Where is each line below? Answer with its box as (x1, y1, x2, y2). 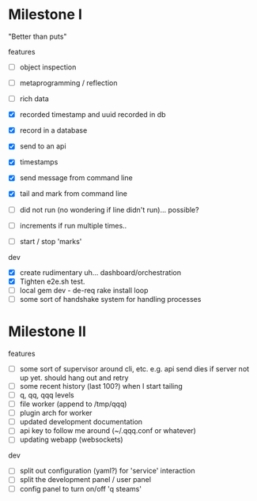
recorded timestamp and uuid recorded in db (19, 110, 166, 119)
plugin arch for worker (19, 409, 93, 418)
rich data (19, 94, 49, 104)
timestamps (19, 157, 59, 167)
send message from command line (19, 173, 133, 183)
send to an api (19, 141, 66, 151)
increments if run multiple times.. (19, 220, 127, 230)
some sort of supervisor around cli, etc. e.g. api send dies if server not (19, 364, 250, 373)
